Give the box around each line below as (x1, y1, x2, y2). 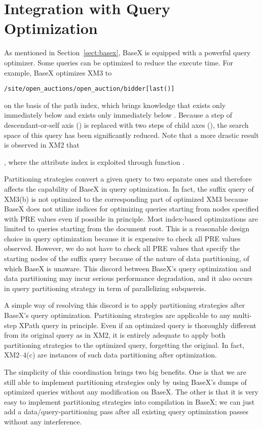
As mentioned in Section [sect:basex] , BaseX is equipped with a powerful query (4, 47, 251, 58)
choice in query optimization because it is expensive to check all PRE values (4, 233, 241, 243)
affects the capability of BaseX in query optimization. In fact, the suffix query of (4, 183, 254, 194)
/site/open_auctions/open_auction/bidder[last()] (4, 85, 175, 93)
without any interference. (4, 416, 82, 426)
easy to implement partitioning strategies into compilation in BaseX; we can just (4, 396, 255, 407)
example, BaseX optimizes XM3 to (4, 67, 112, 78)
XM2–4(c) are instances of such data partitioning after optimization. (4, 349, 217, 360)
